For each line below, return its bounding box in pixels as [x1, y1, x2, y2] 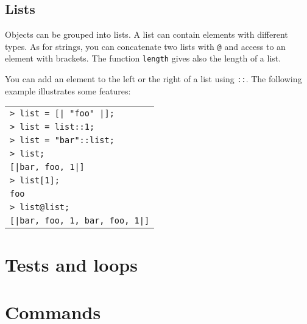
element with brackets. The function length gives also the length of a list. [5, 52, 281, 65]
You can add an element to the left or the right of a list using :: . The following [5, 72, 302, 85]
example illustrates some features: [5, 84, 131, 97]
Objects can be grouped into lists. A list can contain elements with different [5, 28, 288, 41]
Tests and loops [5, 252, 138, 276]
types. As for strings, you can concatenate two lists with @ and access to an [5, 40, 286, 52]
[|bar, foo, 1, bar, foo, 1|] [10, 216, 150, 226]
